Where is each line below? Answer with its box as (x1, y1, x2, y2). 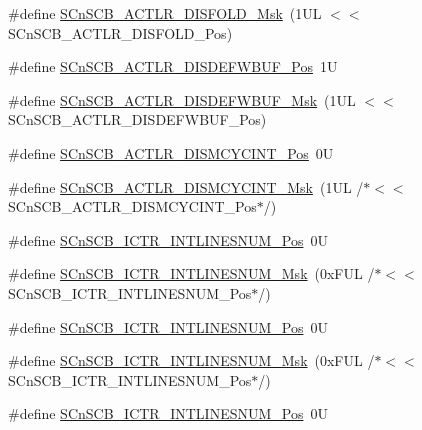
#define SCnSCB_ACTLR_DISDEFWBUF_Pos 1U (8, 56, 338, 77)
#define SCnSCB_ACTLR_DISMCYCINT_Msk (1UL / (8, 176, 364, 197)
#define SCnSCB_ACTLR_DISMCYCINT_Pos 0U (8, 142, 334, 163)
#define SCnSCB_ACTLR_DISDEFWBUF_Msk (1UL (8, 89, 356, 110)
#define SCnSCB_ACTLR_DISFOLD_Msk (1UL (8, 3, 322, 23)
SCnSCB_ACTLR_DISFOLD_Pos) (8, 22, 233, 43)
